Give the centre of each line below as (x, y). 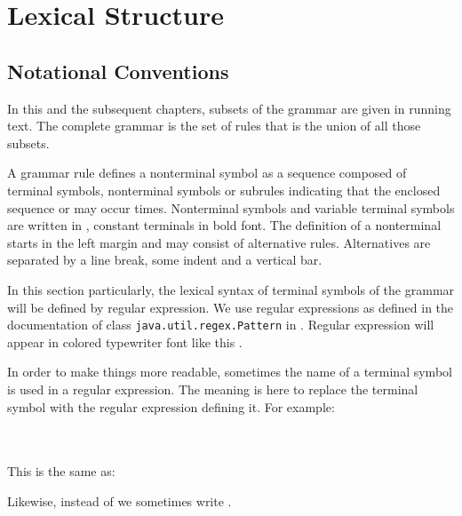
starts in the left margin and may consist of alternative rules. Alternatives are (219, 242)
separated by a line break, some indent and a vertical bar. (165, 260)
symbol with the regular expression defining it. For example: (171, 406)
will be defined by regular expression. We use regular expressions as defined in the (231, 307)
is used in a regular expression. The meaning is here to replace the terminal (213, 389)
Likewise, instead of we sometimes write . (119, 500)
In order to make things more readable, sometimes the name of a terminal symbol (230, 372)
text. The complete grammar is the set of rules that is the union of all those (214, 126)
